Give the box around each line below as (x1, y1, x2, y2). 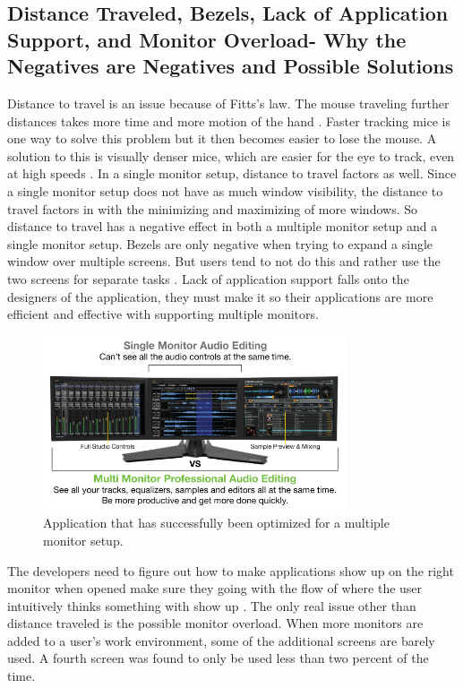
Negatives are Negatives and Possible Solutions (7, 52, 454, 80)
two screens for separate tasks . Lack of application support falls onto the (7, 269, 409, 288)
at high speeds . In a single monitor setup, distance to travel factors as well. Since (7, 164, 457, 183)
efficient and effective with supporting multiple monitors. (7, 305, 319, 323)
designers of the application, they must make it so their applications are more (7, 287, 433, 305)
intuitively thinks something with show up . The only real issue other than (7, 596, 416, 615)
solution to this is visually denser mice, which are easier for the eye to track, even (7, 146, 455, 165)
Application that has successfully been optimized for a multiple (43, 513, 390, 532)
